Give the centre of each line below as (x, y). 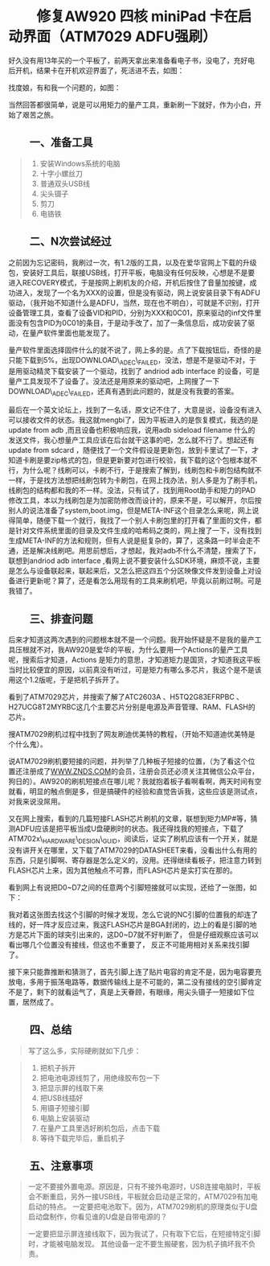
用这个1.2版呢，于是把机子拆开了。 (66, 680)
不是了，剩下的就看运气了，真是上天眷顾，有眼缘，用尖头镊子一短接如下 (128, 992)
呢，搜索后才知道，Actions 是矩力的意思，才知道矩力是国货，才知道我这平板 (135, 660)
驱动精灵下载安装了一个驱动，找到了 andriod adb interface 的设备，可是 (141, 372)
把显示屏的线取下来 (72, 1087)
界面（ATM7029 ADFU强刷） (120, 37)
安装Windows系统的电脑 (80, 163)
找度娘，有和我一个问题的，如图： (65, 87)
